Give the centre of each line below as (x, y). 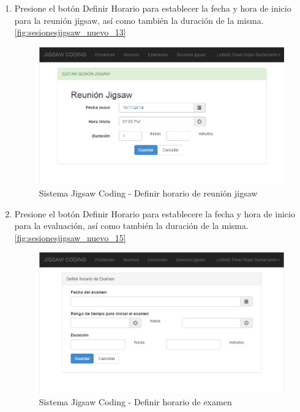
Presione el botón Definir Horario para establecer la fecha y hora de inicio (153, 8)
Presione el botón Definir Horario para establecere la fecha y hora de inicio (155, 213)
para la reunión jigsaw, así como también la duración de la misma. (139, 20)
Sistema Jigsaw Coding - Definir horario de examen (135, 401)
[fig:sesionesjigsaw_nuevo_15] (70, 237)
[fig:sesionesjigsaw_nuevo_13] (70, 32)
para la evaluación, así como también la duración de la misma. (131, 226)
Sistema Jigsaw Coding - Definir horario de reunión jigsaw (148, 193)
